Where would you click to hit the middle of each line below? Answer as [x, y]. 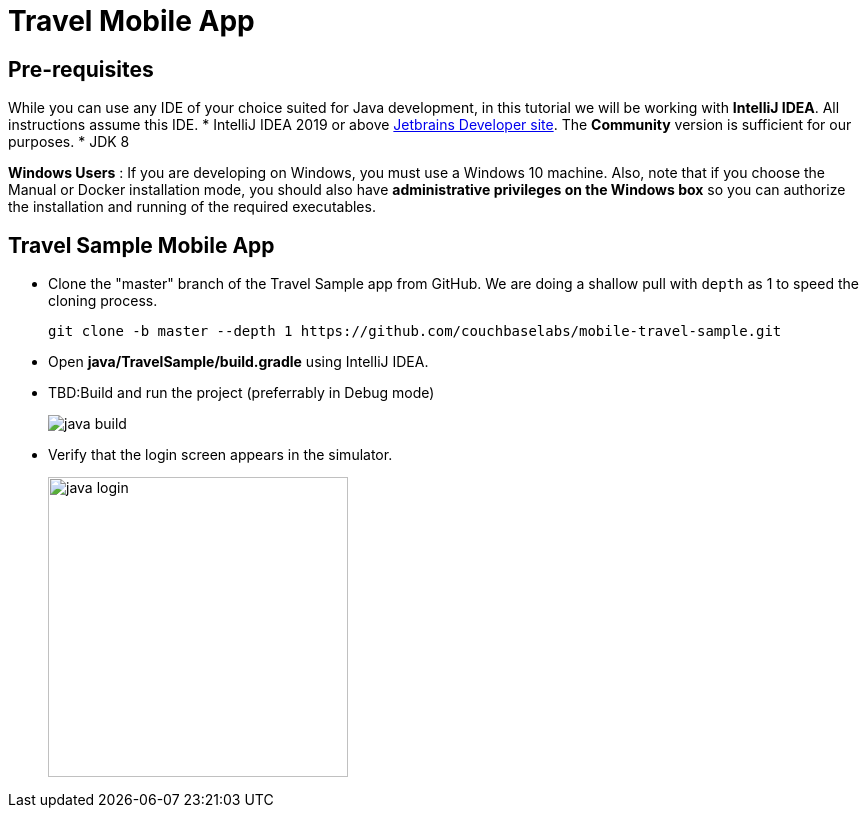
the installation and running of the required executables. [192, 207]
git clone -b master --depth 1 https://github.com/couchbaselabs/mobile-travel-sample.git [415, 331]
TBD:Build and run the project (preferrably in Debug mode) [241, 393]
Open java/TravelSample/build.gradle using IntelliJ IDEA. [238, 362]
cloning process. [103, 301]
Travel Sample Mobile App [141, 245]
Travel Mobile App [131, 21]
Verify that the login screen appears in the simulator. [220, 455]
